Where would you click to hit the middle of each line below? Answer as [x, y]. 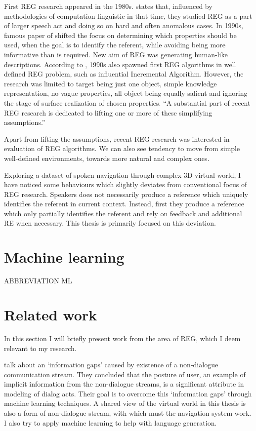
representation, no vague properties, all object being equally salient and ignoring [126, 93]
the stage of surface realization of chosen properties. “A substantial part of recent [127, 102]
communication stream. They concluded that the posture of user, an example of [125, 374]
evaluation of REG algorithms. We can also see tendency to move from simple [122, 148]
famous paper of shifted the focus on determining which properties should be [120, 35]
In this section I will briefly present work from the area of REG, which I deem [122, 338]
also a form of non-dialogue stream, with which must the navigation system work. [128, 413]
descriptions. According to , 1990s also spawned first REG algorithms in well [120, 64]
